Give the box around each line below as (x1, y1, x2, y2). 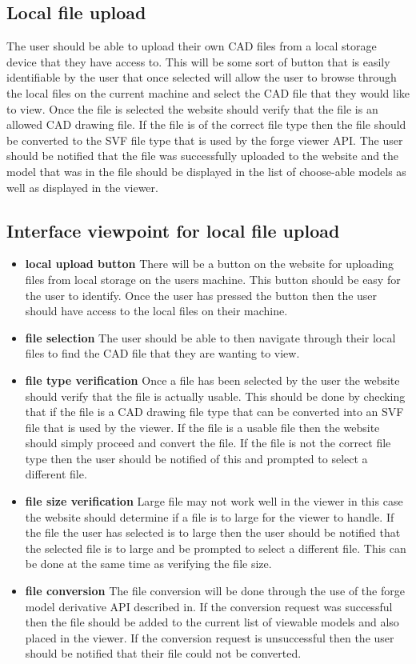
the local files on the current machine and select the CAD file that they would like (6, 84, 410, 101)
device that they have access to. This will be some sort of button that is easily (6, 53, 390, 70)
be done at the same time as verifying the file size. (25, 555, 272, 572)
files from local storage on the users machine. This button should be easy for (25, 270, 401, 287)
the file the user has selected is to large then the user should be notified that (25, 524, 401, 541)
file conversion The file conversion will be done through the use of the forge (25, 582, 405, 599)
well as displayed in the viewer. (6, 178, 158, 195)
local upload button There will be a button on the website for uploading (25, 255, 394, 272)
